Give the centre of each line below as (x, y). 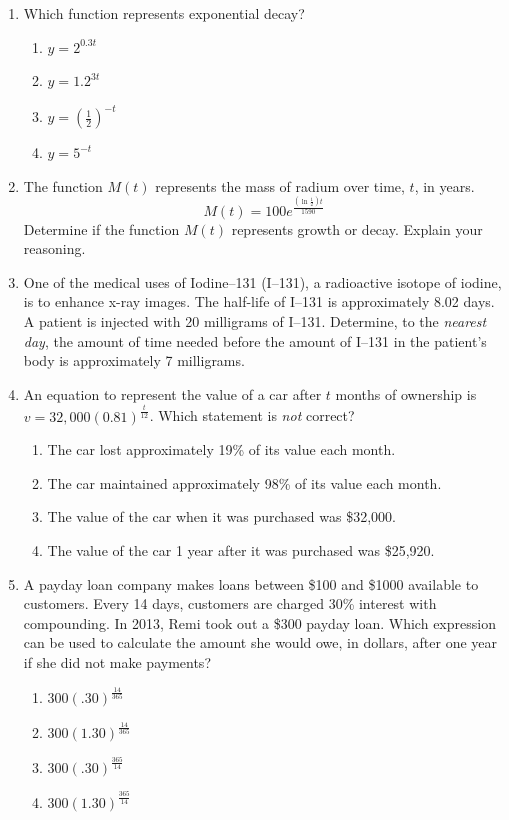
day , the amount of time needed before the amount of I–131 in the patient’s (255, 340)
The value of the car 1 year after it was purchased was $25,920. (241, 550)
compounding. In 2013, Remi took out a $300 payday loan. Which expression (259, 622)
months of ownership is (406, 393)
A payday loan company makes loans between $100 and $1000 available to (251, 583)
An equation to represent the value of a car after (172, 393)
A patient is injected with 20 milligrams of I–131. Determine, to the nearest (255, 320)
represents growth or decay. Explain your (357, 228)
